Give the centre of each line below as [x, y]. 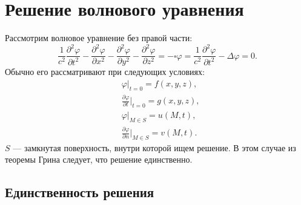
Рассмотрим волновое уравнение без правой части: [99, 38]
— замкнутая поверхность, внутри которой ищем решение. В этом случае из [154, 147]
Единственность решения [80, 192]
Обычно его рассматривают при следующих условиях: [105, 72]
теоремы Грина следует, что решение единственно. [99, 159]
